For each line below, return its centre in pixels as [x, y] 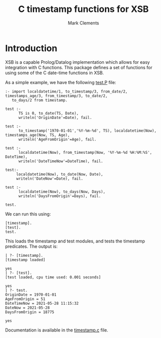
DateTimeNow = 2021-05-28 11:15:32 [42, 303]
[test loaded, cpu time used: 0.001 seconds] [53, 277]
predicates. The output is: [32, 246]
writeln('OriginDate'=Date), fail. [55, 117]
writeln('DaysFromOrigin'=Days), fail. [59, 196]
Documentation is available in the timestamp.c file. [57, 330]
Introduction [31, 48]
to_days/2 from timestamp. [40, 100]
